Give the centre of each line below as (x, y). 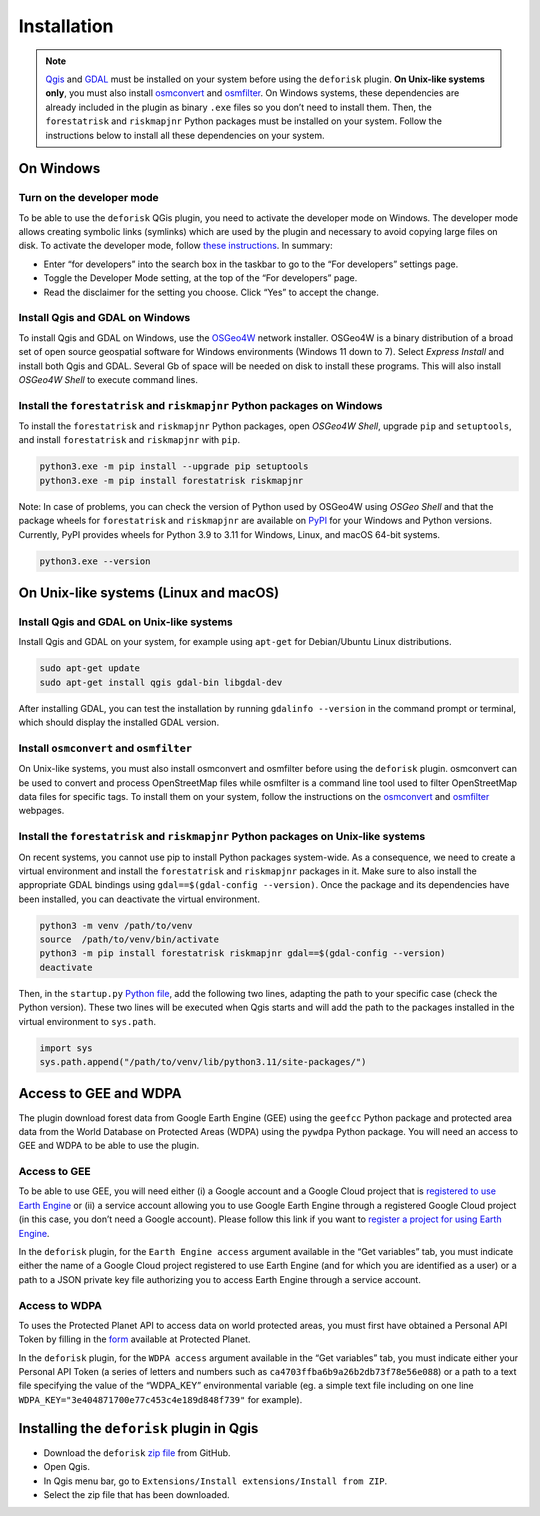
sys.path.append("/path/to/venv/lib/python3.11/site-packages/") (203, 1061)
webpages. (41, 811)
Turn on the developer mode (88, 198)
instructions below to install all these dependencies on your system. (185, 135)
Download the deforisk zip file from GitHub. (137, 1452)
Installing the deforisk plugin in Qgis (138, 1428)
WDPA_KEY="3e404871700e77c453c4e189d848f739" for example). (160, 1399)
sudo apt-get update (89, 668)
